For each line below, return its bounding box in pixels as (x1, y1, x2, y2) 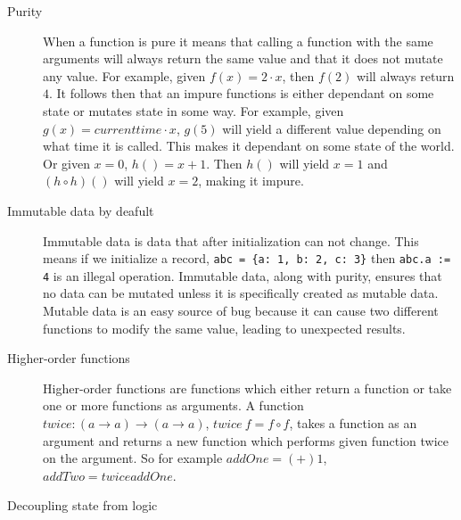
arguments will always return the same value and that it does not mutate (43, 49, 443, 68)
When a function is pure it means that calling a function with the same (43, 31, 433, 50)
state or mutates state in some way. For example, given (43, 101, 344, 120)
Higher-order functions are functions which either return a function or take (43, 378, 452, 397)
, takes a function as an (289, 414, 417, 432)
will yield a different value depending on (222, 119, 441, 137)
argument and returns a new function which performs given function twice (43, 431, 449, 450)
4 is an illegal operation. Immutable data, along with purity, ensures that (43, 266, 442, 285)
